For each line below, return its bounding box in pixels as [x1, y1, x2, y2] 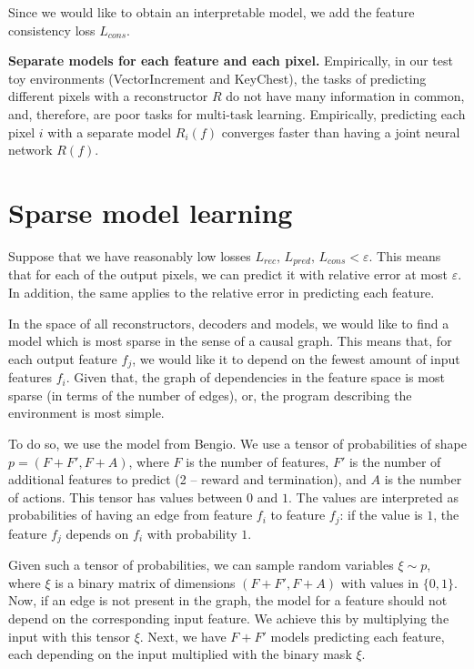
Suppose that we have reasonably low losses [8, 246, 251, 265]
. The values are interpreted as [288, 487, 459, 506]
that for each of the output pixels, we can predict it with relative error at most [8, 265, 448, 284]
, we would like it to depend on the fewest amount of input [132, 349, 460, 368]
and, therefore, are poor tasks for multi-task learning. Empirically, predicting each [8, 104, 466, 123]
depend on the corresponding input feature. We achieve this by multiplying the [8, 609, 449, 627]
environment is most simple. [8, 403, 165, 422]
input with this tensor [8, 626, 130, 645]
